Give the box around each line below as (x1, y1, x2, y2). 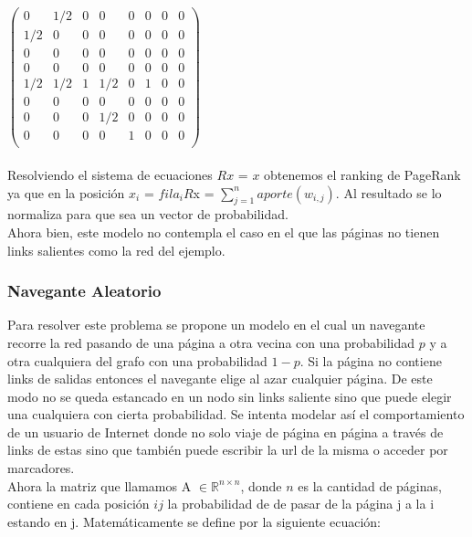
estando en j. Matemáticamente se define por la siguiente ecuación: (7, 511, 381, 531)
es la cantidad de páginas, (298, 476, 442, 495)
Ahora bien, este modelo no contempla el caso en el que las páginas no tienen (7, 222, 440, 241)
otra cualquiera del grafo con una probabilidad (7, 351, 267, 370)
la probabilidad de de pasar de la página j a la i (167, 494, 435, 513)
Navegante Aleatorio (7, 279, 162, 302)
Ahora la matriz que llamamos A (7, 476, 192, 495)
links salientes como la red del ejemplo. (7, 240, 226, 259)
